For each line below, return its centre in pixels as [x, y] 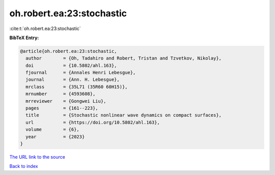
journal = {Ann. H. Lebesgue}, [73, 80]
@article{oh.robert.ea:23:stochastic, [68, 51]
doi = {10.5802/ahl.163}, [71, 65]
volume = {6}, [53, 129]
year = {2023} [55, 137]
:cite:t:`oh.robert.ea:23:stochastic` [45, 28]
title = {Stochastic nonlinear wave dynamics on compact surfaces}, [123, 115]
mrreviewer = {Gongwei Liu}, [66, 101]
